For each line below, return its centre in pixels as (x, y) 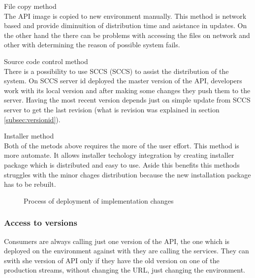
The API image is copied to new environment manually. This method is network (125, 16)
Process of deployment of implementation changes (99, 200)
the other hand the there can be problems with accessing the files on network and (127, 35)
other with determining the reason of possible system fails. (92, 45)
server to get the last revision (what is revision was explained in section (112, 109)
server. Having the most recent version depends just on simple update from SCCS (127, 100)
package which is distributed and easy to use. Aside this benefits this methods (122, 164)
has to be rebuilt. (30, 184)
